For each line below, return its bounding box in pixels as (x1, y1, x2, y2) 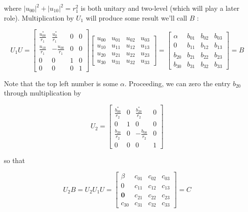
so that (4, 155, 25, 165)
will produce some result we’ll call (86, 12, 187, 23)
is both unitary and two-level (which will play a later (81, 3, 240, 13)
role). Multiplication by (4, 12, 74, 23)
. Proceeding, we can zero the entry (124, 78, 231, 88)
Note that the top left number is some (4, 78, 118, 88)
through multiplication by (4, 88, 81, 98)
